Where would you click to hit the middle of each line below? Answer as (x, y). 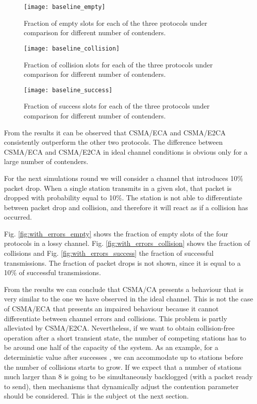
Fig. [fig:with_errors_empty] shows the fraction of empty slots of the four (116, 233)
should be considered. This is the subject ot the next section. (97, 396)
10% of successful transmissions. (52, 272)
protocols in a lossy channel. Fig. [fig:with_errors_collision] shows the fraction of (127, 243)
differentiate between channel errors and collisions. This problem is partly (116, 318)
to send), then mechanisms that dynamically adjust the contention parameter (122, 386)
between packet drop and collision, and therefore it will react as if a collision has (126, 207)
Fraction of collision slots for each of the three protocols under (118, 64)
